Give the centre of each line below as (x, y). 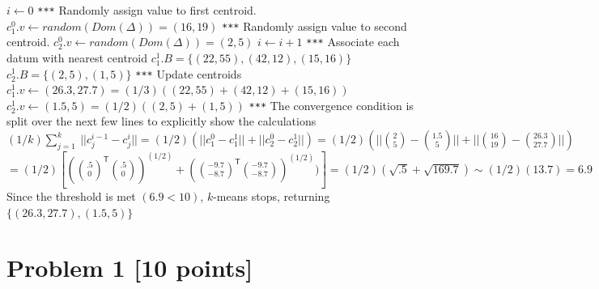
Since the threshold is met (71, 195)
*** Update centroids (189, 73)
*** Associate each (353, 42)
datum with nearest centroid (77, 57)
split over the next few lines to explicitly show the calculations (161, 121)
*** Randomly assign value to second (314, 25)
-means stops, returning (272, 195)
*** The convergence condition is (331, 105)
